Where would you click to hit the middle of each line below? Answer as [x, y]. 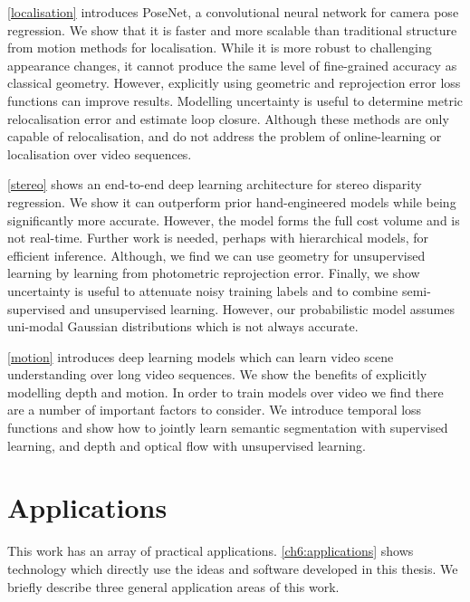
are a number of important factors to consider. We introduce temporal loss [215, 410]
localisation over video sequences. [100, 153]
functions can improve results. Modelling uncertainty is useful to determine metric [235, 100]
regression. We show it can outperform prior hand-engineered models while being [232, 201]
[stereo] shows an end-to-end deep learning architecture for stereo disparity [215, 184]
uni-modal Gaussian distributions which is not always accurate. [183, 326]
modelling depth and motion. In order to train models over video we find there [225, 392]
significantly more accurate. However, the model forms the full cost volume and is [234, 220]
